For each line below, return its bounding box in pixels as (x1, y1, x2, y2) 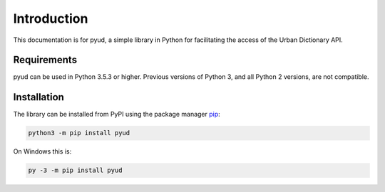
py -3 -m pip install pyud (28, 166, 123, 174)
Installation (13, 91, 64, 103)
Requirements (13, 54, 78, 66)
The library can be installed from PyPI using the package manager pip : (13, 110, 220, 119)
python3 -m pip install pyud (28, 129, 130, 137)
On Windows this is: (13, 147, 72, 156)
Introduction (13, 11, 88, 26)
